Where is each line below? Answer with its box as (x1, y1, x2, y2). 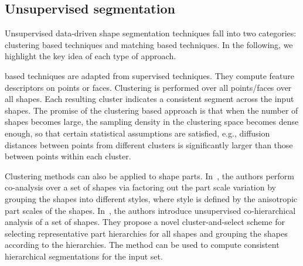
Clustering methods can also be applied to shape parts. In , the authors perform (5, 169, 294, 182)
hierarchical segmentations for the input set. (5, 250, 163, 262)
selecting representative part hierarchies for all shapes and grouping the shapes (5, 227, 288, 239)
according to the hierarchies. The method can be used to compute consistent (5, 238, 280, 251)
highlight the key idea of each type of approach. (5, 50, 176, 62)
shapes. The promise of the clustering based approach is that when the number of (5, 104, 298, 116)
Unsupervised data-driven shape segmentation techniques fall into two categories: (5, 27, 297, 39)
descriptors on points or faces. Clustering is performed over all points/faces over (5, 81, 292, 93)
